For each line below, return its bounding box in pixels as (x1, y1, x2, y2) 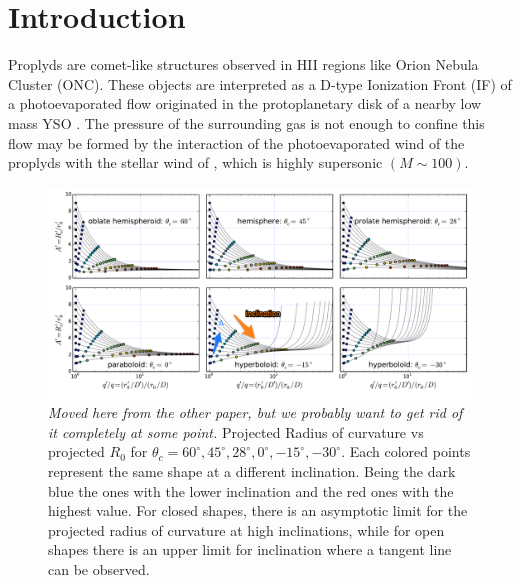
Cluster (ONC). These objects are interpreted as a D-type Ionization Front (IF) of (8, 73, 512, 94)
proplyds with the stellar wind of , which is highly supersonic (8, 152, 383, 173)
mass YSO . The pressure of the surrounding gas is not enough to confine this (8, 112, 485, 133)
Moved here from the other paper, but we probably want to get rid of (48, 402, 463, 423)
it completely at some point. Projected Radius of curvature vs (48, 421, 424, 442)
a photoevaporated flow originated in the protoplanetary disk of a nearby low (8, 93, 482, 114)
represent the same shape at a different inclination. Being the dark (48, 461, 456, 482)
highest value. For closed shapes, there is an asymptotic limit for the (48, 500, 468, 521)
